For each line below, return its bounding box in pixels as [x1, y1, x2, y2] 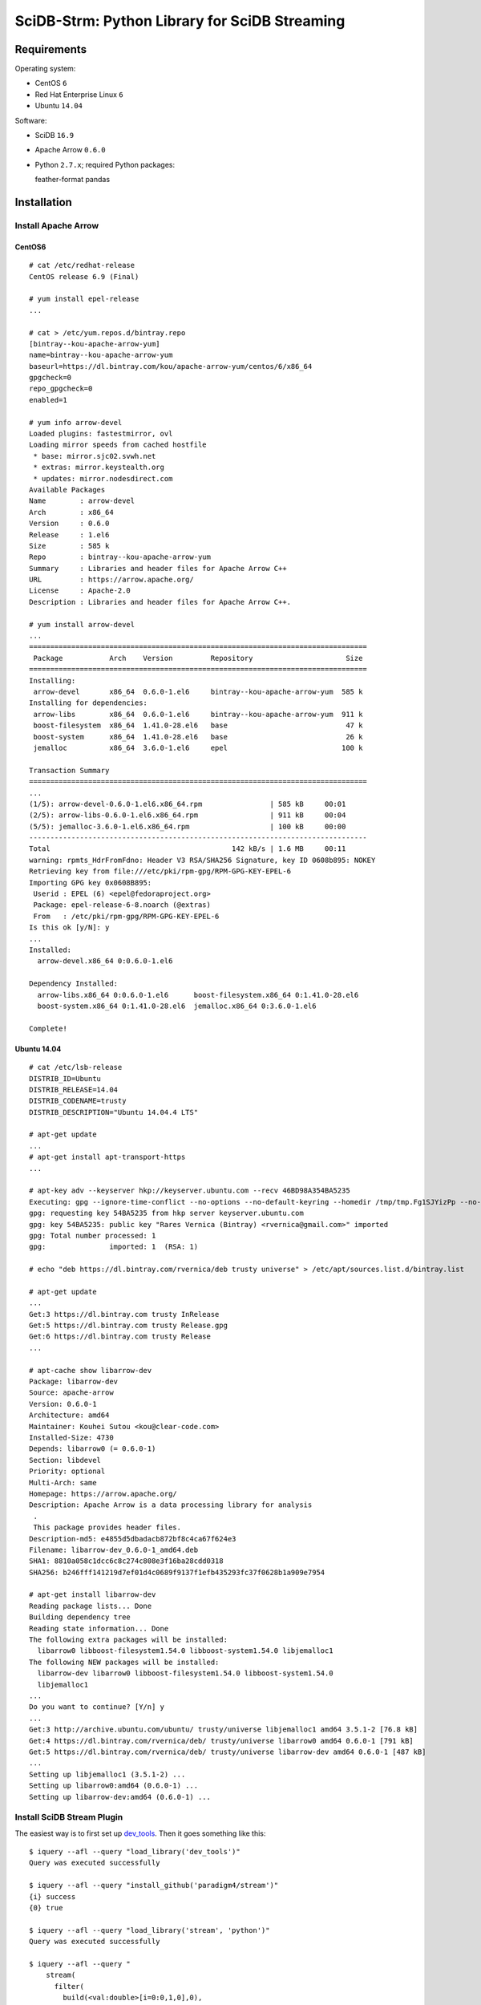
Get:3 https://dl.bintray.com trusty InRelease [29, 1310, 220, 1318]
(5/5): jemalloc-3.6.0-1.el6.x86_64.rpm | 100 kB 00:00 [29, 822, 346, 831]
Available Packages [29, 485, 106, 494]
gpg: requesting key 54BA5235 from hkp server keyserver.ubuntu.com [29, 1209, 304, 1218]
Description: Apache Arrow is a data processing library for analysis [29, 1501, 313, 1509]
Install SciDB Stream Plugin [14, 1812, 123, 1823]
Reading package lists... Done [29, 1601, 152, 1610]
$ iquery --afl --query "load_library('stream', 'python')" [29, 1926, 270, 1934]
